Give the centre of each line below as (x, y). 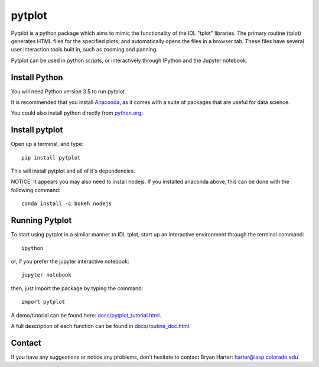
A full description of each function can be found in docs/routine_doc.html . (101, 326)
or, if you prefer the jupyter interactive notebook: (70, 261)
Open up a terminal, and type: (47, 144)
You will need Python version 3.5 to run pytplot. (69, 91)
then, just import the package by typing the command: (77, 288)
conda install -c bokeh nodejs (67, 204)
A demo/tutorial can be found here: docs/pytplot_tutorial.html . (86, 315)
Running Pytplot (41, 221)
